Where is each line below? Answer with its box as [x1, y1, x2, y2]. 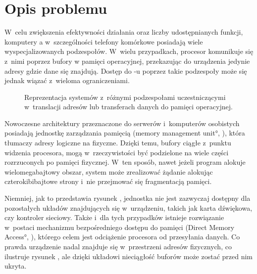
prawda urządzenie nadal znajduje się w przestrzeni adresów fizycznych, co [4, 241, 232, 251]
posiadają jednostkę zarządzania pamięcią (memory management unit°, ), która [4, 128, 245, 138]
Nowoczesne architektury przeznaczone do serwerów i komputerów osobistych [4, 118, 240, 128]
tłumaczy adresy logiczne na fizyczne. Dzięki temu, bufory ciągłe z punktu [4, 137, 231, 148]
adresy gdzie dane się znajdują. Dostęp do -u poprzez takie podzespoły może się [4, 65, 247, 76]
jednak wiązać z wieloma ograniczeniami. [4, 75, 130, 86]
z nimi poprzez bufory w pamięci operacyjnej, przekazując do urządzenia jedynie [4, 55, 250, 66]
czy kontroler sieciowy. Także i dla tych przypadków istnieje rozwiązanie [4, 212, 224, 223]
